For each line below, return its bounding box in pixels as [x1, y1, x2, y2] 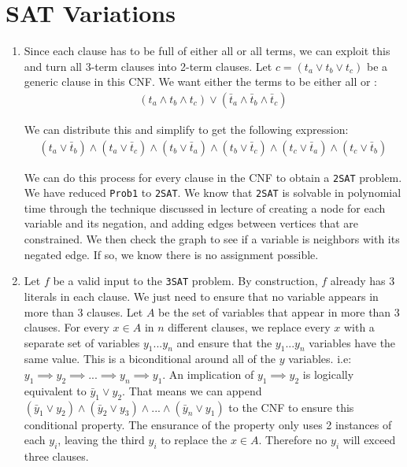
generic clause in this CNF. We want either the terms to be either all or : [24, 73, 377, 90]
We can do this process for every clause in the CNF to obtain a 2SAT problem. [24, 169, 402, 185]
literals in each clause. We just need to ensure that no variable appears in [24, 287, 379, 304]
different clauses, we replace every [168, 319, 331, 335]
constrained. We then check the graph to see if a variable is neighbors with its [24, 231, 400, 247]
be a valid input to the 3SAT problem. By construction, [53, 272, 318, 289]
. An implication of [162, 366, 254, 383]
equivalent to [24, 382, 87, 398]
